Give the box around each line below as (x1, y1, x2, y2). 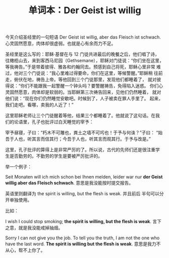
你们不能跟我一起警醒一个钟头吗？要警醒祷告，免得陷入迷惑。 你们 (20, 83, 159, 89)
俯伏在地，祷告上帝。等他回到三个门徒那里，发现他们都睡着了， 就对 (14, 76, 157, 82)
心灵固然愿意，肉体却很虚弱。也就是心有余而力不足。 (5, 40, 116, 47)
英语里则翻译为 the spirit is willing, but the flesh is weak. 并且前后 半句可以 (5, 191, 160, 197)
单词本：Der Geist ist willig (28, 5, 141, 16)
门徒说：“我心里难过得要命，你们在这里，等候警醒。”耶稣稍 (31, 70, 153, 76)
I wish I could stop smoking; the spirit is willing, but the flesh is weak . (5, 219, 151, 225)
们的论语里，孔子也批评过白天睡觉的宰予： (5, 119, 94, 125)
